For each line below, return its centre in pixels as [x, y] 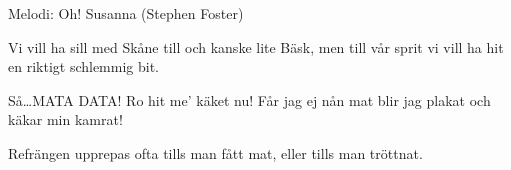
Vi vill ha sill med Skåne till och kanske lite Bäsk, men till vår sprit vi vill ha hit [256, 46]
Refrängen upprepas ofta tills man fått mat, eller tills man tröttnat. [215, 152]
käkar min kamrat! [65, 119]
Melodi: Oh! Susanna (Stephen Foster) [126, 13]
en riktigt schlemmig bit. [84, 66]
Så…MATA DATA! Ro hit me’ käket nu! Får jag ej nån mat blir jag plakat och [249, 99]
